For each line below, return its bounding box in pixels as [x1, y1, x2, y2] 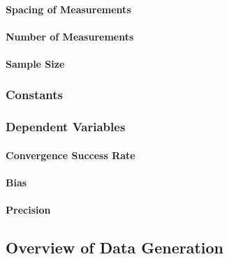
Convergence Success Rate [6, 147, 135, 162]
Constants [6, 86, 64, 103]
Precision [6, 202, 51, 217]
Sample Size [6, 56, 65, 71]
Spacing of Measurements [6, 1, 131, 16]
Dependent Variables [6, 118, 126, 135]
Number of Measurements [6, 29, 134, 43]
